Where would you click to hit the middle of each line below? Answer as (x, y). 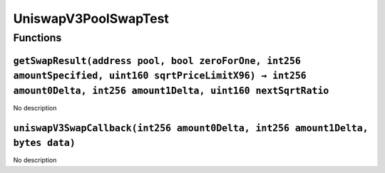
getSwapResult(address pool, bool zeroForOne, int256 (157, 61)
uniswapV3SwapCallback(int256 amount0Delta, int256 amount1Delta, (191, 128)
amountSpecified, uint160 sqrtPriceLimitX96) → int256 (160, 76)
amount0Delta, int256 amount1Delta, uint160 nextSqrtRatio (171, 90)
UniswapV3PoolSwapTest (91, 19)
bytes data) (45, 143)
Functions (37, 38)
